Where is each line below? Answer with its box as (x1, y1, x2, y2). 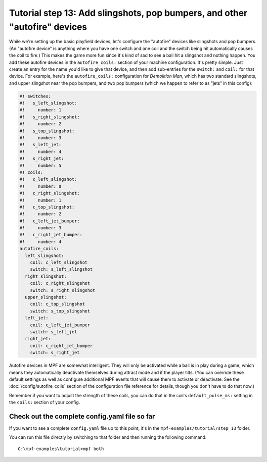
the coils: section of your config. (9, 399, 80, 406)
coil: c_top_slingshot (30, 301, 85, 307)
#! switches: (19, 93, 51, 99)
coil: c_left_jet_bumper (30, 322, 90, 328)
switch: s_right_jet (30, 350, 80, 356)
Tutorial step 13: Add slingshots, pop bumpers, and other (9, 7, 248, 18)
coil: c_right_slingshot (30, 280, 90, 286)
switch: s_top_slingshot (30, 308, 90, 314)
